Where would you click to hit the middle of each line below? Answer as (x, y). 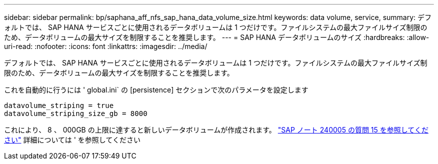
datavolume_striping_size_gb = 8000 (76, 113)
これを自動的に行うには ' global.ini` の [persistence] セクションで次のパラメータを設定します (156, 90)
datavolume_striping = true (59, 105)
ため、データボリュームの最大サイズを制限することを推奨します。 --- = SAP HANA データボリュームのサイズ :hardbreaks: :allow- (217, 37)
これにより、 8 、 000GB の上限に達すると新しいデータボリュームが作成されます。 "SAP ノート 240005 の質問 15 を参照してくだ (216, 130)
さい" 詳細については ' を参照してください (72, 140)
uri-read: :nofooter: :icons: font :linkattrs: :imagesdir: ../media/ (106, 46)
